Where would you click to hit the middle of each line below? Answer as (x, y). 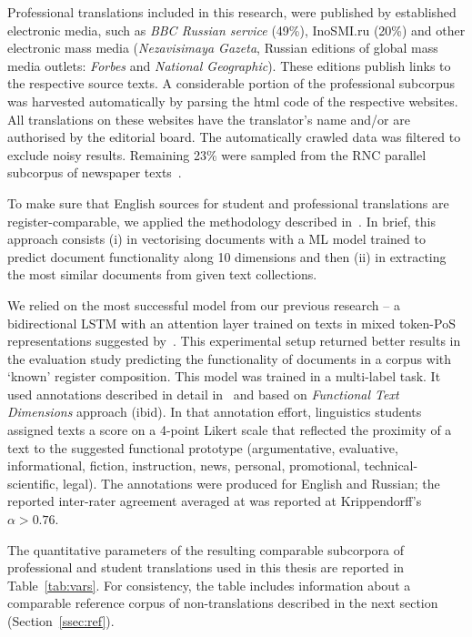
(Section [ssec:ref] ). (61, 621)
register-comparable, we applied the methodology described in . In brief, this (222, 221)
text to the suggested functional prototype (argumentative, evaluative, (203, 447)
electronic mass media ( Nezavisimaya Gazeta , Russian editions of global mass (223, 48)
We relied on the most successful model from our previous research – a (204, 304)
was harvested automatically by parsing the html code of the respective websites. (233, 101)
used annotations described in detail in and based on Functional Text (203, 394)
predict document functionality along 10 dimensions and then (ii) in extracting (227, 256)
